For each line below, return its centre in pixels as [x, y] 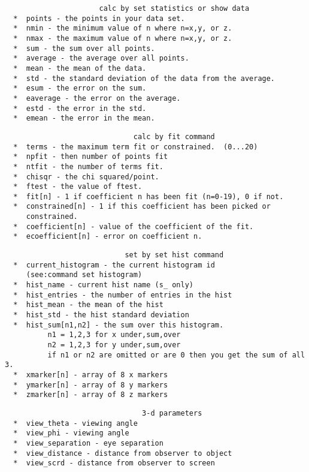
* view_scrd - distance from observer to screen [114, 463]
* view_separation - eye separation [88, 443]
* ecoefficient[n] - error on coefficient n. [108, 237]
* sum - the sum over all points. [84, 48]
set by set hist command [174, 255]
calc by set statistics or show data [174, 8]
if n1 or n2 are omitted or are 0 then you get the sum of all [176, 355]
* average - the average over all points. [101, 58]
